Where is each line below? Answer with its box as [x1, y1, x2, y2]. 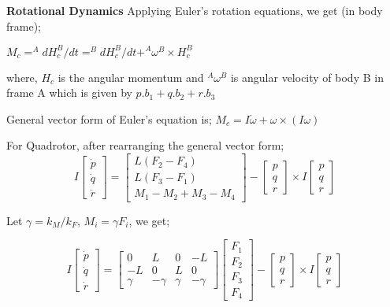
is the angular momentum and [58, 68, 204, 85]
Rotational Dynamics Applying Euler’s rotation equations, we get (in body [6, 2, 383, 18]
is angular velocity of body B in [230, 68, 384, 85]
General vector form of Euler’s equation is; [6, 110, 212, 127]
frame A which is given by [6, 84, 132, 101]
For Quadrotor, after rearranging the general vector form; [6, 137, 284, 153]
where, [6, 68, 38, 85]
